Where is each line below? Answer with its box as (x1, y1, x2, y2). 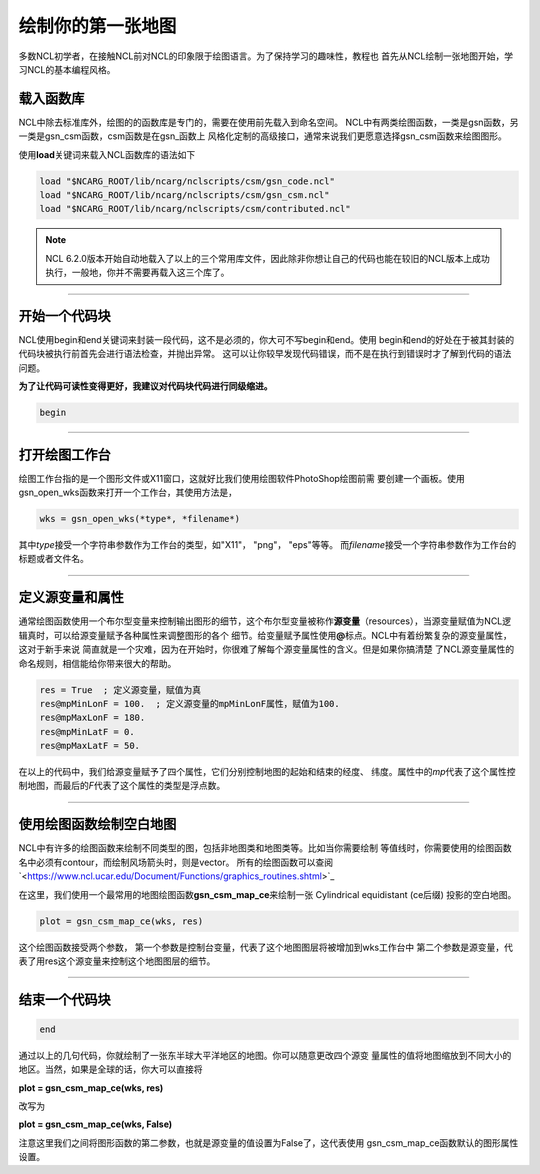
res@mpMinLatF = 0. (39, 726, 135, 737)
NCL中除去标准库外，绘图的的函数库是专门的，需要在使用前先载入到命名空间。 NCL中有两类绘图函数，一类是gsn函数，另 (18, 116, 519, 128)
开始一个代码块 (18, 307, 111, 324)
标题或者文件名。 (18, 553, 89, 565)
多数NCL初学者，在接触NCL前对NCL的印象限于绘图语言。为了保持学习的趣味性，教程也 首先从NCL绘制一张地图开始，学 (18, 50, 514, 62)
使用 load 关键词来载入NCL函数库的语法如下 (18, 148, 196, 160)
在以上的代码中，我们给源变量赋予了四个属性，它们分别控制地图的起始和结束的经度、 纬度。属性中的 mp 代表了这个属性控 (18, 766, 516, 778)
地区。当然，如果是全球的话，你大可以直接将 (18, 1063, 203, 1075)
